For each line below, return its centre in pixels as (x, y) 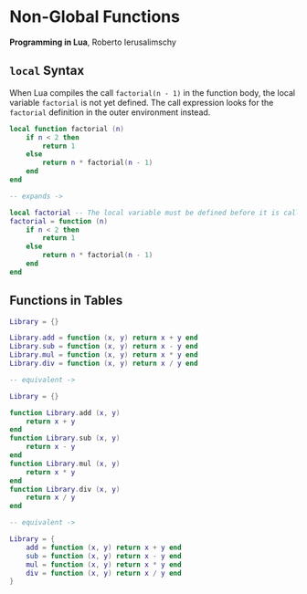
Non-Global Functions (95, 17)
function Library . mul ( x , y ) (65, 464)
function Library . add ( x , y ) (65, 412)
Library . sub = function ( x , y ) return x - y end (104, 347)
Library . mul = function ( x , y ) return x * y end (104, 355)
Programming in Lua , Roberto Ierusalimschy (93, 42)
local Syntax (47, 71)
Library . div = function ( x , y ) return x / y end (104, 364)
